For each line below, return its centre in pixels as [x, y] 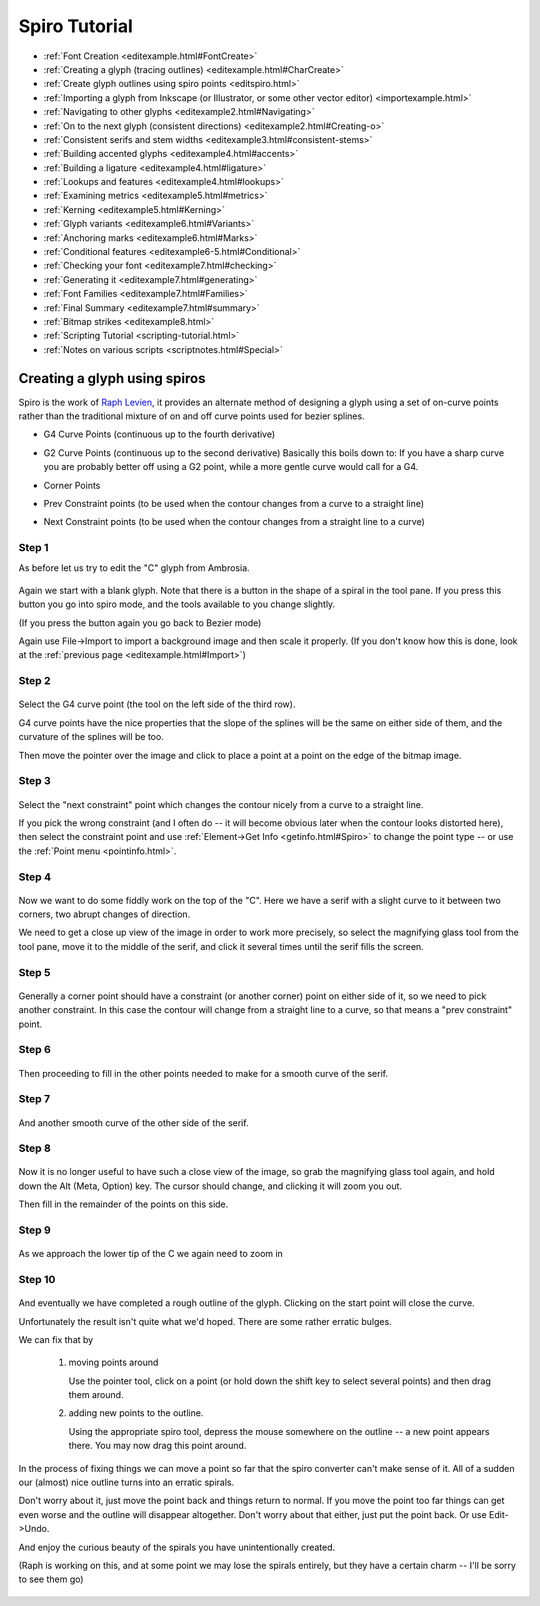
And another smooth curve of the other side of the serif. [133, 1122]
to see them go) [51, 1579]
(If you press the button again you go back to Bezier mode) [140, 622]
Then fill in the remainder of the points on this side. [123, 1204]
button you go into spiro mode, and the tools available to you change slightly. [177, 604]
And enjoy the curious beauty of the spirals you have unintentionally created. [177, 1547]
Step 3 [35, 781]
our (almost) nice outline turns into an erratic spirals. [126, 1482]
